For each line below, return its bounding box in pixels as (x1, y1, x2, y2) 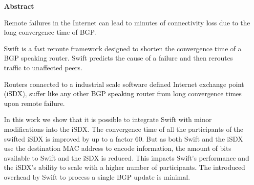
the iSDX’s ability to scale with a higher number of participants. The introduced (4, 162, 245, 172)
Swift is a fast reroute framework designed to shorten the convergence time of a (4, 43, 242, 53)
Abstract (4, 1, 34, 11)
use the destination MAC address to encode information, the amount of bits (4, 143, 232, 153)
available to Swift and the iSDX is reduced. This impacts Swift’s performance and (4, 152, 249, 163)
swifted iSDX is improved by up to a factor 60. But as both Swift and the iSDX (4, 133, 243, 144)
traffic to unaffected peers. (4, 62, 83, 72)
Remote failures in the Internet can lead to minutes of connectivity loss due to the (4, 17, 250, 27)
